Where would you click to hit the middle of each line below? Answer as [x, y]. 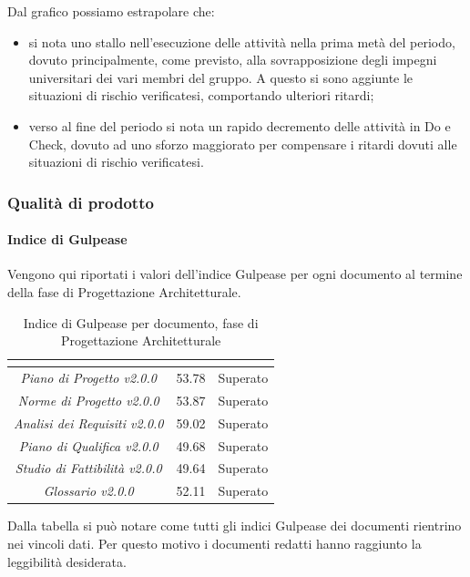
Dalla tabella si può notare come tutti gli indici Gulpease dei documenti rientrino [235, 525]
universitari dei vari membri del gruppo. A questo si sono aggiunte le [221, 77]
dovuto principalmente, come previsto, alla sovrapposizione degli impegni [233, 60]
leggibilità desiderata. [67, 561]
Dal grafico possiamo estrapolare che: [111, 11]
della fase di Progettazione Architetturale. [124, 291]
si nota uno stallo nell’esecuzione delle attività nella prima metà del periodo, [242, 41]
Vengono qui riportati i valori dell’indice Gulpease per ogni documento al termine [235, 274]
